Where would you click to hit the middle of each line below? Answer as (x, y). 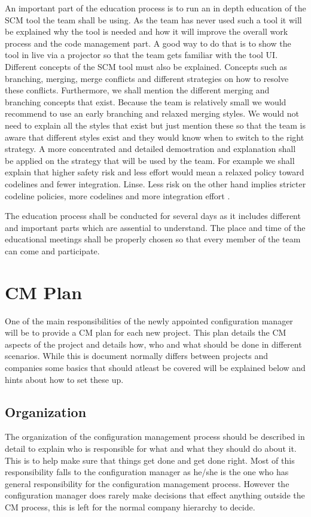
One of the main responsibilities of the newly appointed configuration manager (149, 320)
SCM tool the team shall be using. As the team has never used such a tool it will (153, 19)
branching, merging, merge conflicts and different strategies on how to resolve (147, 78)
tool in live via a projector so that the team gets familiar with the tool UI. (141, 55)
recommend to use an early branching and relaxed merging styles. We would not (152, 113)
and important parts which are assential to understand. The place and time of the (155, 227)
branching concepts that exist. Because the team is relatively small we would (146, 101)
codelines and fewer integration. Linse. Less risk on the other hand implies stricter (155, 183)
